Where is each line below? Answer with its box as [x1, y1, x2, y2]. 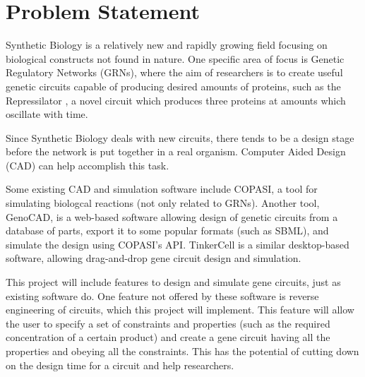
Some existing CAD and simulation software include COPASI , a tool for [6, 181, 318, 196]
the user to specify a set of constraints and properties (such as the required [6, 316, 330, 330]
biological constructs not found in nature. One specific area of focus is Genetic [6, 51, 345, 66]
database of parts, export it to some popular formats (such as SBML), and [6, 223, 329, 238]
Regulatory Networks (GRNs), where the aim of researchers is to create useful [6, 65, 343, 80]
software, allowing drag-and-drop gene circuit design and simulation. [6, 251, 301, 265]
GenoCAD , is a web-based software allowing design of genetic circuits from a [6, 209, 338, 224]
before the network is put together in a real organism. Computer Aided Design [6, 144, 346, 159]
